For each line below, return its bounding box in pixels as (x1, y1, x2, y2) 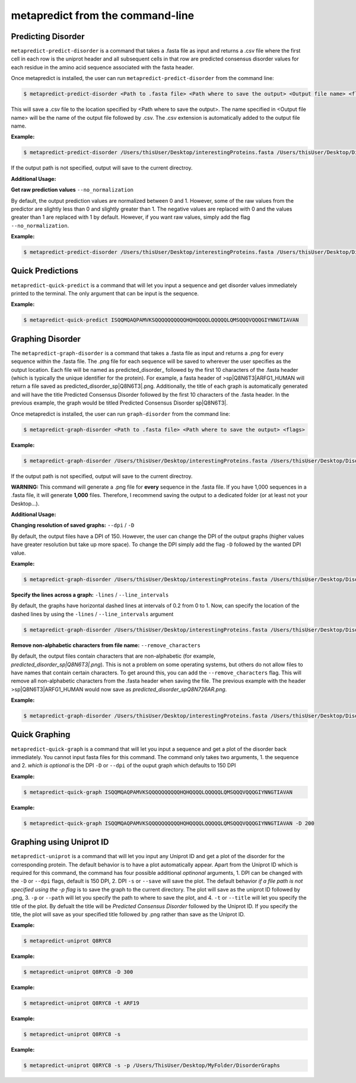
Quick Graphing (11, 730, 71, 740)
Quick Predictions (11, 266, 79, 276)
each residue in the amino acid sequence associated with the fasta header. (11, 63, 194, 71)
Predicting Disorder (11, 31, 85, 42)
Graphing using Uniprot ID (11, 837, 109, 848)
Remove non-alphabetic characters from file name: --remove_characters (11, 641, 201, 649)
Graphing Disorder (11, 334, 81, 344)
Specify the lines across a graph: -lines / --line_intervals (11, 591, 169, 598)
